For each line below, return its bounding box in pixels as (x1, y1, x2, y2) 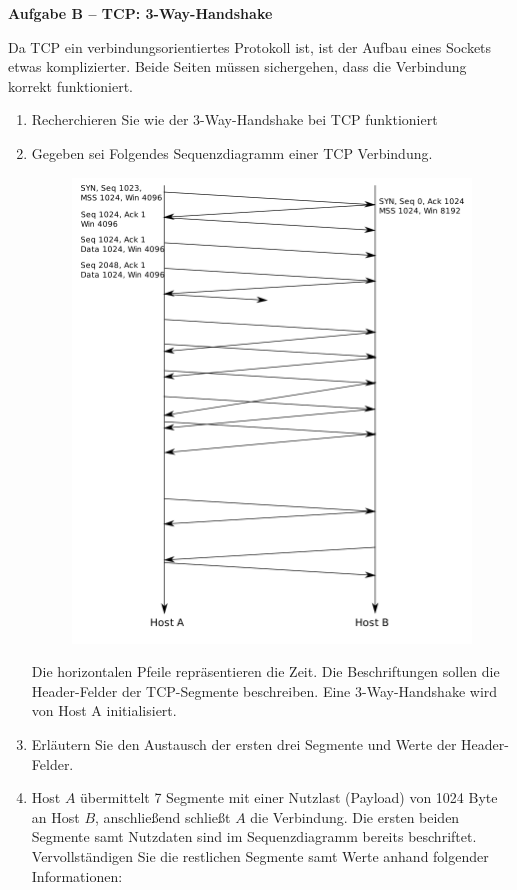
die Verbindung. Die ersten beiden (250, 806, 460, 827)
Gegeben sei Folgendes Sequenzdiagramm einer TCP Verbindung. (31, 142, 433, 163)
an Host (31, 806, 80, 827)
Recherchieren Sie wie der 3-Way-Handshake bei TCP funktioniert (31, 109, 438, 130)
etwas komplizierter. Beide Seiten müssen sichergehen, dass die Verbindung (8, 56, 467, 77)
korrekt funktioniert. (8, 75, 133, 96)
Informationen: (31, 865, 123, 886)
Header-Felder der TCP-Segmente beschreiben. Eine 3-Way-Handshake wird (31, 680, 498, 701)
